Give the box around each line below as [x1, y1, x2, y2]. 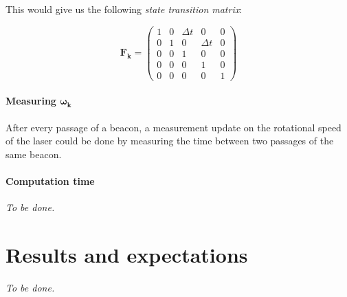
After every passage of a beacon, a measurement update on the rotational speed [5, 120, 342, 134]
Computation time [5, 173, 95, 188]
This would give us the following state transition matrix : [5, 2, 243, 16]
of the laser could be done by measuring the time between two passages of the [5, 133, 334, 148]
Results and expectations [5, 240, 248, 268]
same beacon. [5, 146, 62, 161]
